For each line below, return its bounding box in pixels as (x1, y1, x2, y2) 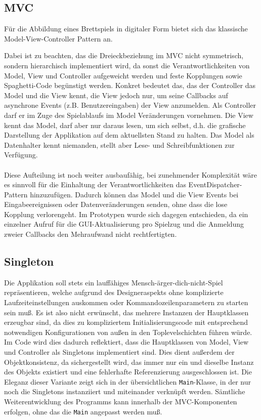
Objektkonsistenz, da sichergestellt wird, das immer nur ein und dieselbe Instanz (4, 356, 254, 367)
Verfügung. (4, 149, 38, 160)
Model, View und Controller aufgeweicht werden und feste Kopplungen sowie (4, 70, 242, 80)
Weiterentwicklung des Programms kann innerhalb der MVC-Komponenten (4, 396, 237, 407)
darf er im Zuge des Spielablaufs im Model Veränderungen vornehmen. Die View (4, 109, 253, 120)
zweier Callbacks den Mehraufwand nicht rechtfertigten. (4, 229, 177, 239)
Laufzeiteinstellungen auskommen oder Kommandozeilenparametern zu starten (4, 297, 248, 308)
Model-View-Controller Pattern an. (4, 33, 113, 44)
